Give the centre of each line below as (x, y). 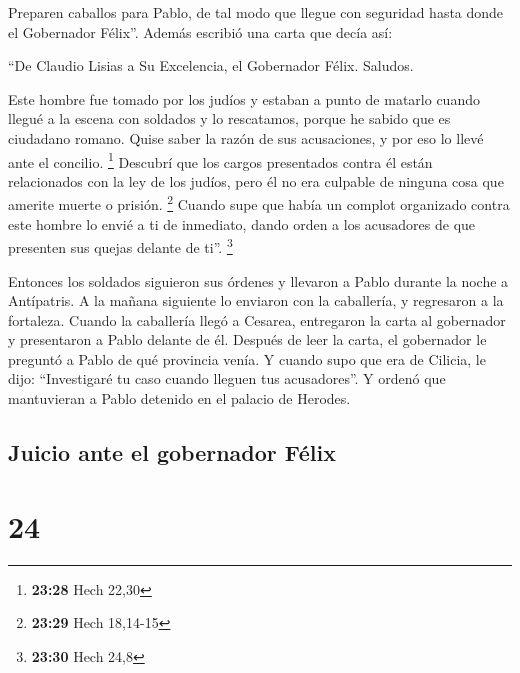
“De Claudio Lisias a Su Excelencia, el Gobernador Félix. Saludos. (211, 65)
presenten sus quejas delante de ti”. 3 (120, 245)
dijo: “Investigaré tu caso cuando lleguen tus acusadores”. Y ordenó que (227, 378)
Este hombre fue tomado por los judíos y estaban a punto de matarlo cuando (244, 98)
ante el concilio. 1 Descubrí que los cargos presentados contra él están (220, 160)
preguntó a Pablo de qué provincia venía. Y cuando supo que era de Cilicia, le (247, 358)
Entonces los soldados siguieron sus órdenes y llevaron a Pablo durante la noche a (258, 280)
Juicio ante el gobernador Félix (172, 452)
